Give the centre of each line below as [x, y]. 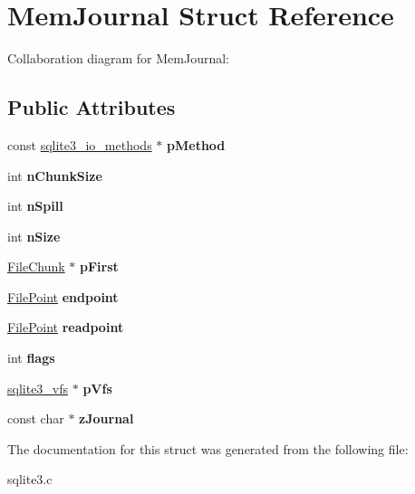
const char [36, 418]
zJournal [106, 418]
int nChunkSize [55, 175]
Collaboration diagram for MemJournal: [119, 58]
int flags [31, 358]
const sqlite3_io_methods [80, 144]
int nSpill [35, 206]
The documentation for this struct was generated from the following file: [208, 448]
